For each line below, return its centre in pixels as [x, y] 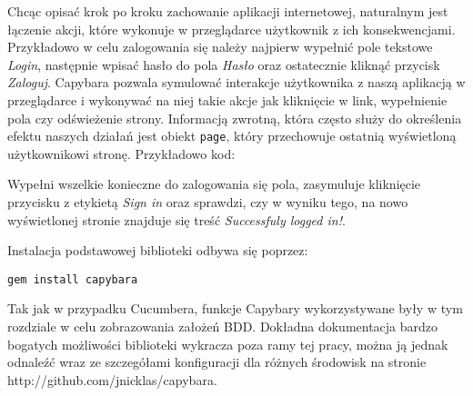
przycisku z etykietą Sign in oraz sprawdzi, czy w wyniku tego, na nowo [208, 202]
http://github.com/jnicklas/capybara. [112, 379]
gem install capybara [73, 279]
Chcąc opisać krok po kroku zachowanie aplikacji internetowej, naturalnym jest [228, 11]
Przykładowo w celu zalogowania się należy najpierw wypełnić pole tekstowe [220, 47]
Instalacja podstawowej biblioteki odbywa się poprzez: [158, 250]
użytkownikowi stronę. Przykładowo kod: [121, 153]
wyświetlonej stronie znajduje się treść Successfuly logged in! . [176, 219]
